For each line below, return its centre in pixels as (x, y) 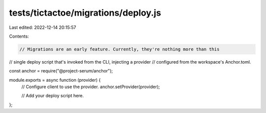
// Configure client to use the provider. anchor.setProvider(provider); (91, 87)
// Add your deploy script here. (52, 96)
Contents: (19, 36)
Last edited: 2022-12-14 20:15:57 (43, 27)
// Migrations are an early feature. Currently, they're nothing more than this (119, 49)
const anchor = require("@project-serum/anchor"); (61, 71)
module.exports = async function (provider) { (55, 80)
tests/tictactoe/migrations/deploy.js (85, 13)
